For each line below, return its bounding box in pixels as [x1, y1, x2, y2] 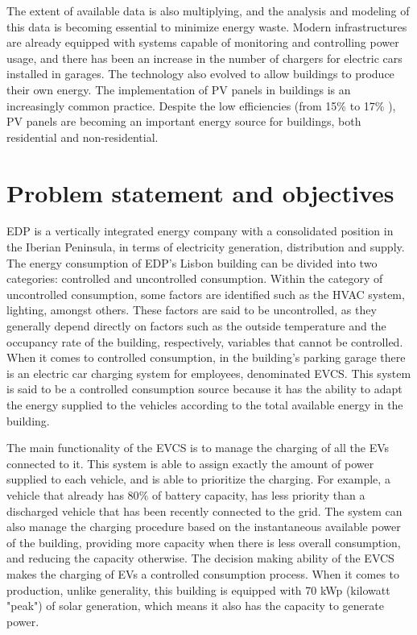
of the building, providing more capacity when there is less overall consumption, [6, 533, 401, 550]
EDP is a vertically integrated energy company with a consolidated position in [6, 222, 394, 239]
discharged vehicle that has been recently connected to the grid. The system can [6, 502, 403, 519]
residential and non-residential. [6, 128, 159, 145]
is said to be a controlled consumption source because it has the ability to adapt [6, 380, 403, 397]
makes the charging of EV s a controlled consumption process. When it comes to [6, 565, 400, 582]
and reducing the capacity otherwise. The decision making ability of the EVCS [6, 550, 394, 567]
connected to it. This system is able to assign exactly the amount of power [6, 454, 374, 471]
